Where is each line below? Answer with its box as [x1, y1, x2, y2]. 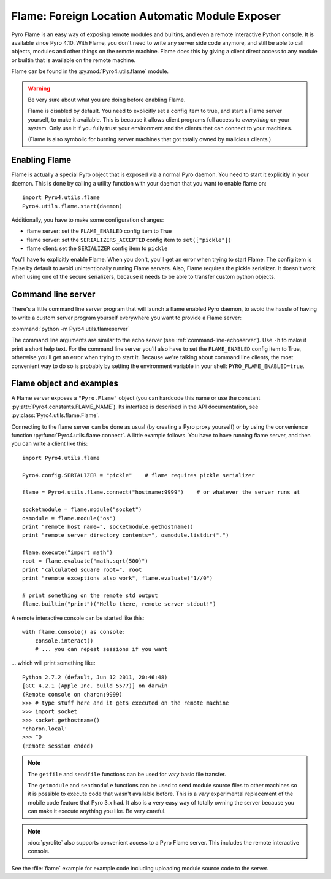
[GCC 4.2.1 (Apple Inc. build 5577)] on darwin [22, 682, 168, 689]
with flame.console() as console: [22, 628, 126, 636]
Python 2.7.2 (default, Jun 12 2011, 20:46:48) [22, 673, 168, 681]
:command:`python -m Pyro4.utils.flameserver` [11, 325, 130, 332]
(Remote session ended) [22, 742, 94, 749]
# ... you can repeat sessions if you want [34, 646, 168, 652]
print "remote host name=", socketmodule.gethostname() [22, 523, 194, 530]
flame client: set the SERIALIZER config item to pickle [26, 244, 168, 252]
